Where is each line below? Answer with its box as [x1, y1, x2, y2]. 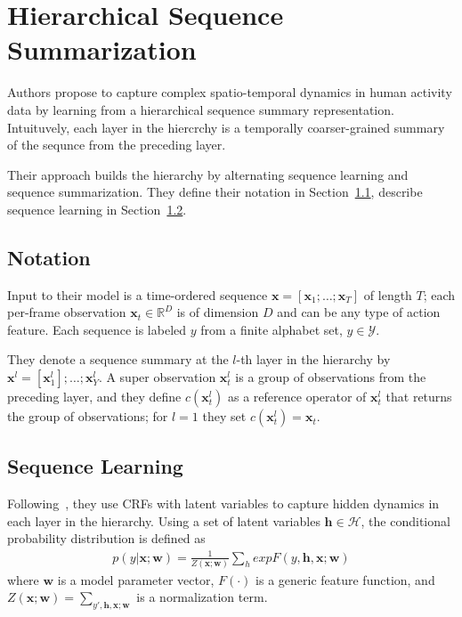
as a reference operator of [228, 387, 367, 406]
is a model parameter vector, [57, 570, 215, 589]
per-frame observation [7, 303, 126, 321]
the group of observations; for [7, 407, 168, 426]
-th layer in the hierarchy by [236, 350, 391, 369]
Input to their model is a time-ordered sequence [7, 285, 268, 304]
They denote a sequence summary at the [7, 350, 229, 369]
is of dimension [176, 303, 259, 321]
